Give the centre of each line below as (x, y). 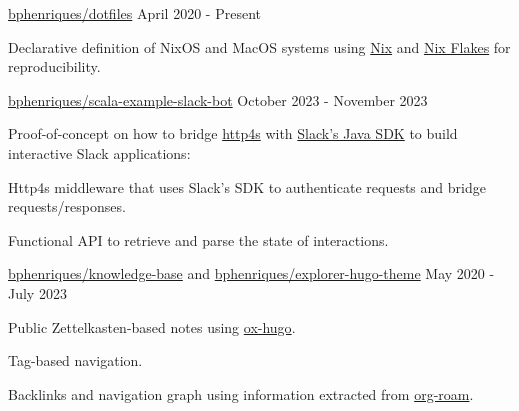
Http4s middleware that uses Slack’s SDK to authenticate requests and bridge (247, 186)
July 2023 (37, 292)
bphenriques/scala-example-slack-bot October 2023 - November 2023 (218, 99)
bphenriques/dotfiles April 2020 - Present (134, 13)
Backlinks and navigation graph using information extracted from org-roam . (241, 393)
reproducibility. (54, 66)
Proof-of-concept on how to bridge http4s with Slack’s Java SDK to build (233, 133)
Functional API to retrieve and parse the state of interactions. (198, 239)
